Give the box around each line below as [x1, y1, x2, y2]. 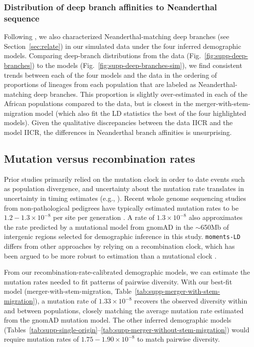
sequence [4, 12, 40, 24]
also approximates [188, 212, 243, 222]
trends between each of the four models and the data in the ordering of [4, 69, 217, 80]
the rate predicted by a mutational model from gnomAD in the [4, 221, 193, 232]
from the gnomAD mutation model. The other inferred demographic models [4, 315, 231, 325]
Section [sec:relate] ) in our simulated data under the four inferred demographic [4, 41, 241, 51]
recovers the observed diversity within [134, 296, 248, 306]
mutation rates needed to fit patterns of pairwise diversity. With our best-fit [4, 276, 232, 286]
